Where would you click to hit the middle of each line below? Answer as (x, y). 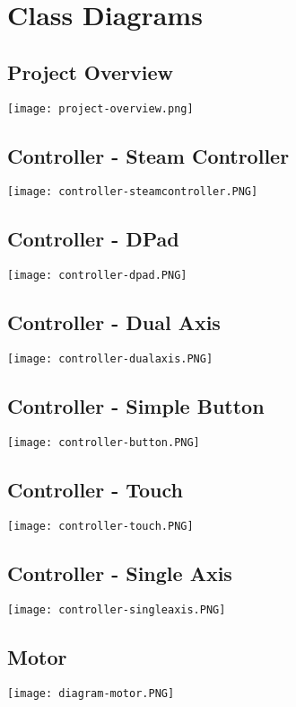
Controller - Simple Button (136, 406)
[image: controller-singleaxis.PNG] (117, 609)
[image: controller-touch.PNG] (100, 526)
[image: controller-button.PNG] (104, 443)
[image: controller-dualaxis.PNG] (110, 359)
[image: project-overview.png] (100, 108)
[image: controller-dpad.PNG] (97, 276)
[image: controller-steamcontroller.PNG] (133, 192)
